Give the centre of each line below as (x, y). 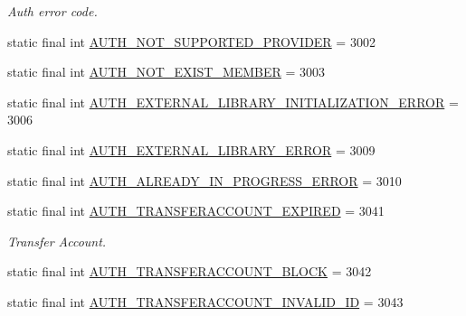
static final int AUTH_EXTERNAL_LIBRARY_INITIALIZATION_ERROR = (233, 102)
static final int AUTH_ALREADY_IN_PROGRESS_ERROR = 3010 (204, 180)
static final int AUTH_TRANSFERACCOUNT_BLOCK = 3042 (190, 271)
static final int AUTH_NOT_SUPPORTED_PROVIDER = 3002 (191, 41)
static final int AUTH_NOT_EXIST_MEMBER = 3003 (166, 72)
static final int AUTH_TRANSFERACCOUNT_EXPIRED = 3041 (196, 211)
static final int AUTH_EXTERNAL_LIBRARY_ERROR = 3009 (191, 149)
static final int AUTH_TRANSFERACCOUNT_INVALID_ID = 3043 (205, 301)
